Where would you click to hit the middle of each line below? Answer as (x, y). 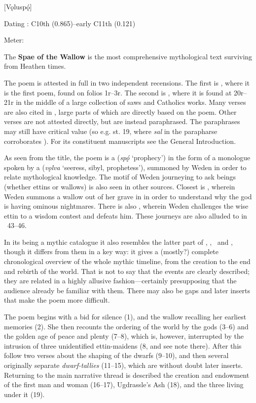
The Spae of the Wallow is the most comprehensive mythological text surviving (128, 56)
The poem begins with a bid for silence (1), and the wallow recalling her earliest (125, 317)
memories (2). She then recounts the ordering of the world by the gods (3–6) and (126, 326)
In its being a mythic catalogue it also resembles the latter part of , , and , (118, 242)
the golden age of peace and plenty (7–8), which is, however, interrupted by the (124, 336)
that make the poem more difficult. (57, 300)
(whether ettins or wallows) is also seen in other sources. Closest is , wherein (120, 186)
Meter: (14, 40)
